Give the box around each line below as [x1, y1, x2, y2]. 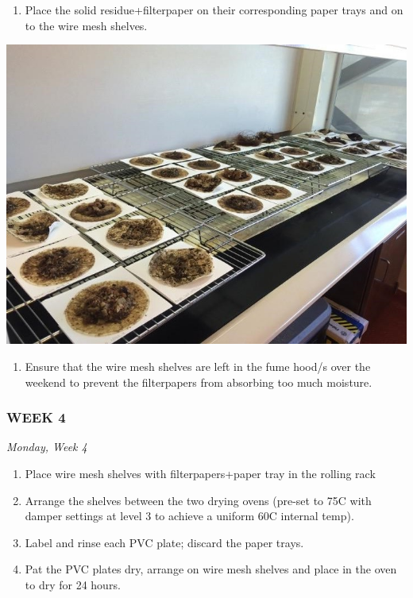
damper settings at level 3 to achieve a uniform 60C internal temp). [25, 507, 354, 524]
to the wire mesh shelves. [25, 17, 148, 33]
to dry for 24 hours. [25, 577, 121, 593]
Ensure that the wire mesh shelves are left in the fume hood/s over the [25, 358, 371, 375]
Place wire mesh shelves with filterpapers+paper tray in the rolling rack [25, 465, 376, 482]
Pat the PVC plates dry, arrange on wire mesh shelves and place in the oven [25, 561, 397, 577]
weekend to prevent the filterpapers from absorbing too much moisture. [25, 373, 372, 390]
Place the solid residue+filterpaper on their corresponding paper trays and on [25, 2, 403, 17]
